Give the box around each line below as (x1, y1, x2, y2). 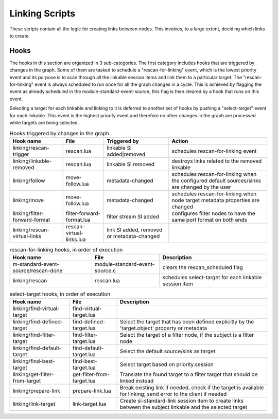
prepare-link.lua (72, 387, 111, 394)
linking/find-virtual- (12, 305, 60, 312)
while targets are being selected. (9, 119, 79, 125)
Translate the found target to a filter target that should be (119, 371, 258, 378)
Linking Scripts (9, 8, 76, 19)
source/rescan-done (12, 267, 63, 275)
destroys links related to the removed (171, 157, 262, 165)
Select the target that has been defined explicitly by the (119, 318, 254, 325)
